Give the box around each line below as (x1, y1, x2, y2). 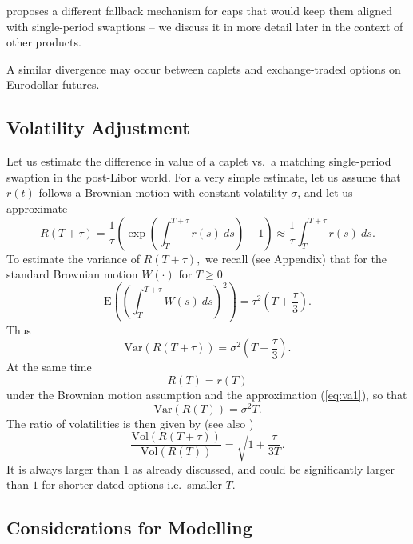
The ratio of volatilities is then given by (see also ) (6, 414, 254, 431)
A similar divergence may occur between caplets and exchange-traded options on (6, 60, 401, 77)
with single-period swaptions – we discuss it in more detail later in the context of (6, 18, 403, 34)
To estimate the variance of (6, 250, 140, 266)
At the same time (6, 358, 92, 375)
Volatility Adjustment (6, 115, 190, 140)
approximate (6, 199, 68, 216)
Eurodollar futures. (6, 76, 100, 93)
